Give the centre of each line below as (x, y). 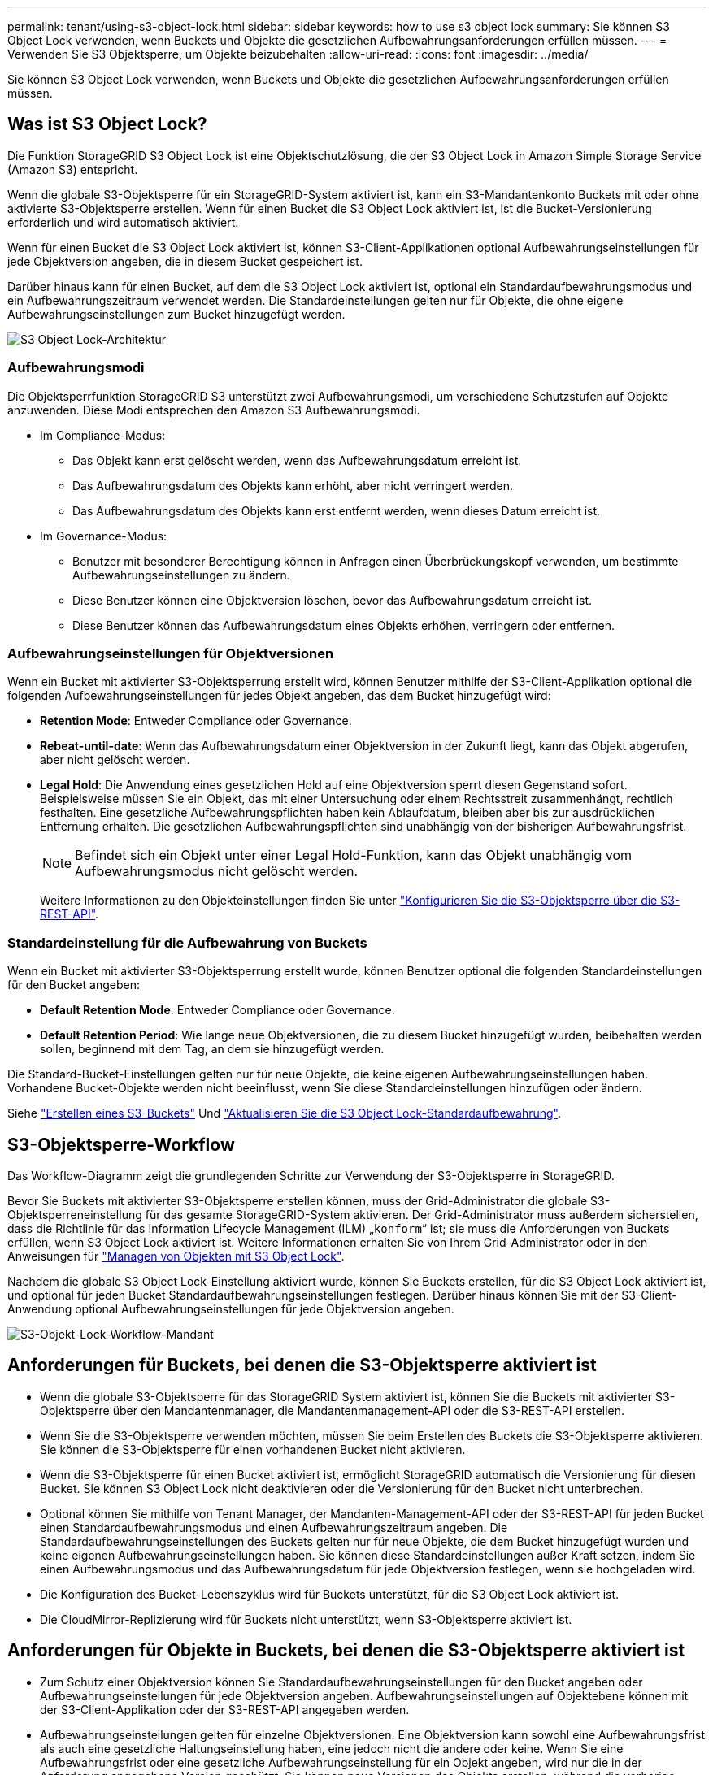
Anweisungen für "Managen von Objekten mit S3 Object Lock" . (176, 1256)
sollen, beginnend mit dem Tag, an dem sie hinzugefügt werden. (212, 1049)
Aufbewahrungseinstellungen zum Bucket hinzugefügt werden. (176, 314)
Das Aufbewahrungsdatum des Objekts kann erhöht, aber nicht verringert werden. (293, 485)
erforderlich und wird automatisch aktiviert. (123, 222)
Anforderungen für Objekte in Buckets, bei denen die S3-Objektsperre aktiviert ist (346, 1651)
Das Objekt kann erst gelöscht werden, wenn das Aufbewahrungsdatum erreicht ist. (297, 460)
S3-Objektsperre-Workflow (121, 1144)
